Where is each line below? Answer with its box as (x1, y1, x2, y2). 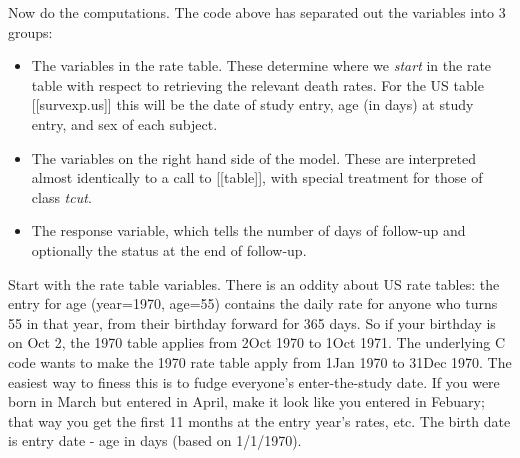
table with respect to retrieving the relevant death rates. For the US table (31, 74, 484, 95)
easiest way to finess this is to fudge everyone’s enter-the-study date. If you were (8, 371, 500, 392)
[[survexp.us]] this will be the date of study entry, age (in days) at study (31, 94, 474, 115)
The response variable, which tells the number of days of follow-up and (31, 220, 466, 241)
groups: (8, 21, 53, 42)
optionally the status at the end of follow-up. (31, 239, 307, 260)
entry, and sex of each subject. (31, 113, 218, 134)
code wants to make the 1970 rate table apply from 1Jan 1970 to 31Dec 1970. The (8, 351, 512, 372)
